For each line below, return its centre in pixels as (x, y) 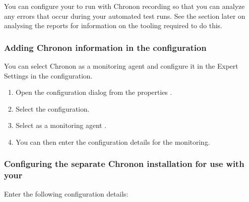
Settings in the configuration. (48, 75)
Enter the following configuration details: (66, 193)
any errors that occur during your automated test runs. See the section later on (125, 16)
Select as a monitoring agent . (61, 125)
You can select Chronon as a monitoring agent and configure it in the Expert (121, 66)
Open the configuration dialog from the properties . (94, 92)
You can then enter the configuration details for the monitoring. (113, 141)
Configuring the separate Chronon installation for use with (124, 164)
